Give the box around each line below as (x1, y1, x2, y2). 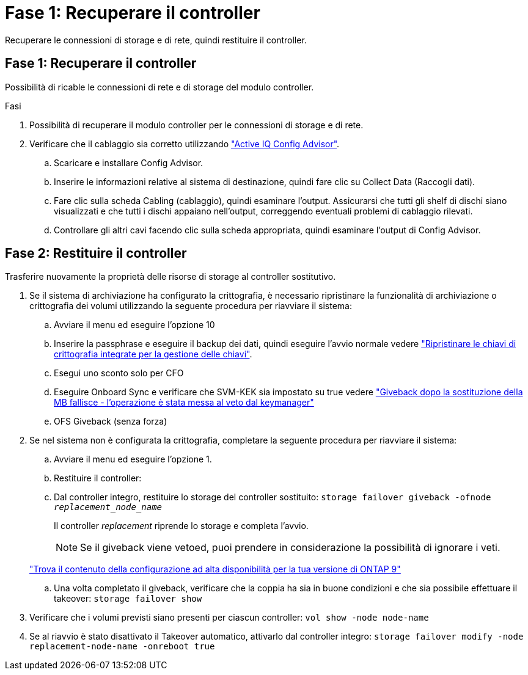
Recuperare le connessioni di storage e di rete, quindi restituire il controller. (5, 34, 307, 45)
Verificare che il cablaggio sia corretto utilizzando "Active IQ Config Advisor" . (29, 138, 340, 149)
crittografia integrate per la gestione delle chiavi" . (54, 349, 252, 360)
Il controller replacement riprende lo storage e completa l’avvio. (54, 520, 309, 531)
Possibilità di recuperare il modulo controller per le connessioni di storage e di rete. (29, 119, 364, 130)
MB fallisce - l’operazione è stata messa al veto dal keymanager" (54, 397, 314, 408)
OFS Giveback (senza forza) (54, 416, 167, 427)
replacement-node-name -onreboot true (29, 641, 215, 652)
